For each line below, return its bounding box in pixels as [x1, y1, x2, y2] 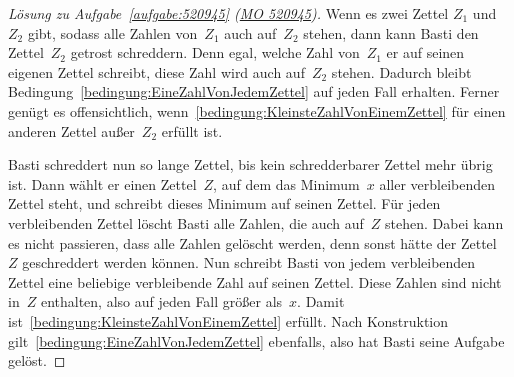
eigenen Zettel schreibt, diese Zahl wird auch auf [8, 61, 305, 82]
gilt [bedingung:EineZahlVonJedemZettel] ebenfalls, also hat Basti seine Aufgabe [8, 330, 505, 351]
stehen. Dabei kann [385, 212, 504, 233]
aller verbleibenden [379, 173, 496, 194]
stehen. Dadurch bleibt [331, 61, 472, 82]
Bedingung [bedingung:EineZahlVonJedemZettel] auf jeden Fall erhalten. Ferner [8, 81, 500, 102]
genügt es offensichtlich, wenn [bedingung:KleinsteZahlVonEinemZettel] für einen [8, 100, 506, 121]
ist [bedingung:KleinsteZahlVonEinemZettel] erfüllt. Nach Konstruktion [8, 310, 449, 331]
